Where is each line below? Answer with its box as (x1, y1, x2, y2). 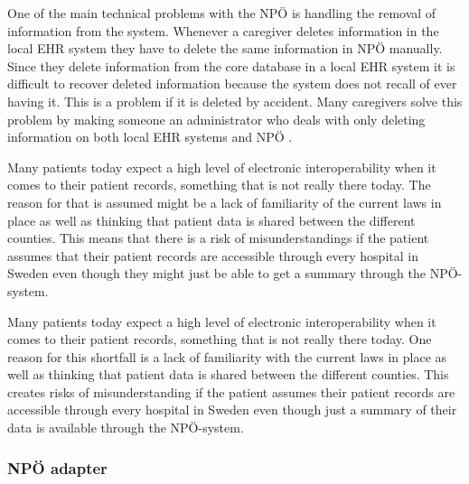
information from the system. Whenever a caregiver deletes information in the (7, 21, 439, 40)
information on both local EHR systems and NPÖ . (7, 127, 293, 146)
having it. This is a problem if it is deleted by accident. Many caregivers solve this (7, 91, 463, 110)
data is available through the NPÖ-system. (7, 418, 244, 437)
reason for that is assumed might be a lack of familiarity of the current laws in (7, 192, 442, 211)
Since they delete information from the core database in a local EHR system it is (7, 56, 455, 75)
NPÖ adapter (7, 456, 108, 479)
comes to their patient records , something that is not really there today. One (7, 330, 432, 349)
